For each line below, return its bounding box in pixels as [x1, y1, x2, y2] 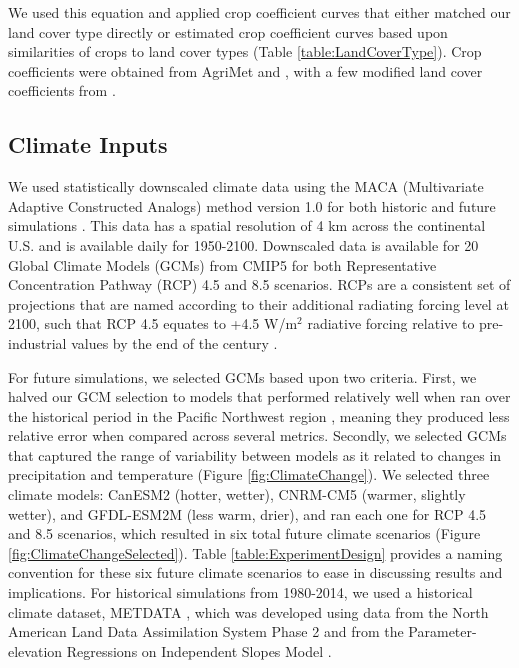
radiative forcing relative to [307, 313, 475, 334]
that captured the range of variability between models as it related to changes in [8, 444, 502, 465]
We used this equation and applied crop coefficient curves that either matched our [8, 2, 511, 22]
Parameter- [408, 621, 477, 642]
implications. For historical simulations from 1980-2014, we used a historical [8, 582, 473, 603]
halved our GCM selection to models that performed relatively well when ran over [8, 386, 511, 407]
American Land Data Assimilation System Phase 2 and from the [8, 621, 404, 642]
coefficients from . [8, 80, 116, 101]
